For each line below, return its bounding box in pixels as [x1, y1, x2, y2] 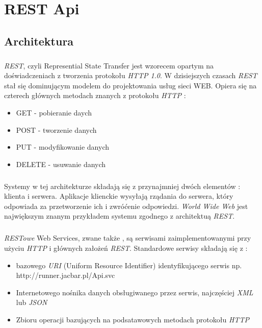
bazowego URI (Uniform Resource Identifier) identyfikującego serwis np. [16, 260, 242, 270]
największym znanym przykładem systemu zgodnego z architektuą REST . [4, 210, 235, 221]
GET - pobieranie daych [16, 107, 92, 118]
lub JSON [16, 297, 47, 308]
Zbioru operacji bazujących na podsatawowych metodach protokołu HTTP [16, 314, 249, 324]
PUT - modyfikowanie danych [16, 142, 109, 152]
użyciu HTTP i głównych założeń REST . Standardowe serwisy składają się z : [4, 243, 248, 253]
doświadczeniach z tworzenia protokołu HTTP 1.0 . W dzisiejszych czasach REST [4, 70, 257, 81]
